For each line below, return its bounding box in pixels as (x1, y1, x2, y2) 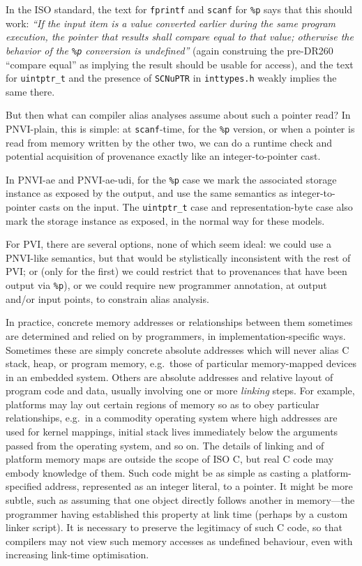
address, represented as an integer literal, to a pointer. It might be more (45, 479, 353, 493)
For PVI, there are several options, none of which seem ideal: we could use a (6, 237, 332, 251)
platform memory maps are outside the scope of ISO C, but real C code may (6, 452, 334, 466)
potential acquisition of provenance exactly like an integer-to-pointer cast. (6, 149, 321, 163)
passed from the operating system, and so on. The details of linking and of (6, 438, 324, 452)
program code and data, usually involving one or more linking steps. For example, (6, 383, 355, 398)
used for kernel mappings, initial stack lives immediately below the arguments (6, 424, 338, 439)
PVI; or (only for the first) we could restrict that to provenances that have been (6, 264, 347, 278)
